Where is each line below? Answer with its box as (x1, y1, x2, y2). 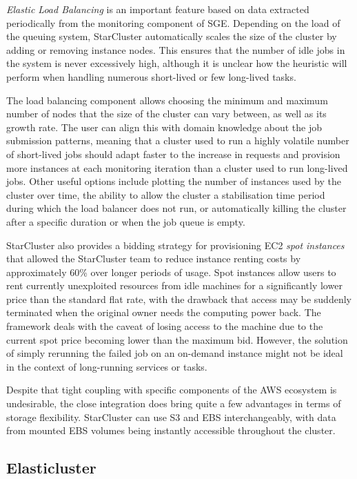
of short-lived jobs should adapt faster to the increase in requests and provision (6, 146, 340, 161)
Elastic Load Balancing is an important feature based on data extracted (6, 2, 309, 16)
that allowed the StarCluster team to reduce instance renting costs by (6, 251, 301, 266)
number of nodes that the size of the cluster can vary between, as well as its (6, 106, 327, 121)
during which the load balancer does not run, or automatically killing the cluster (6, 201, 347, 215)
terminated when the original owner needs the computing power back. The (6, 305, 321, 320)
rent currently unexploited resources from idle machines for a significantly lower (6, 278, 343, 293)
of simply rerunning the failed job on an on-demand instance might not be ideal (6, 346, 343, 360)
